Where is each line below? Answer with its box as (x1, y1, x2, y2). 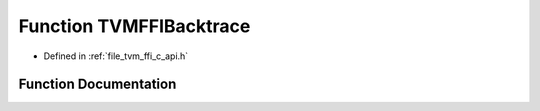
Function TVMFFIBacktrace (18, 15, 251, 37)
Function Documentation (18, 76, 177, 93)
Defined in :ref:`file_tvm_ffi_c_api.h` (43, 50, 189, 62)
